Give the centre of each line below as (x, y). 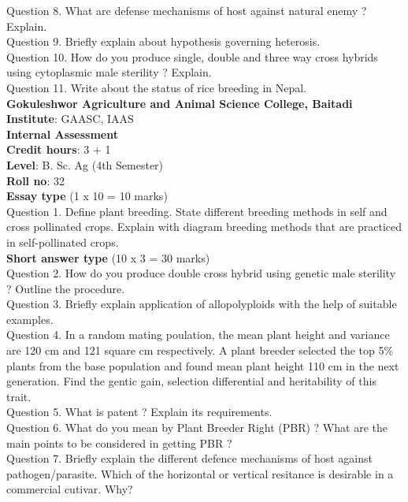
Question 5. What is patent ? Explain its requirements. (139, 412)
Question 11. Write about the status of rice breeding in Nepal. (157, 87)
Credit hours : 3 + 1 (59, 149)
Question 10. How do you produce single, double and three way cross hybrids (192, 56)
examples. (30, 319)
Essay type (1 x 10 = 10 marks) (87, 196)
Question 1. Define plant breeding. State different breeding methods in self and (197, 211)
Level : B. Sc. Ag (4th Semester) (85, 164)
